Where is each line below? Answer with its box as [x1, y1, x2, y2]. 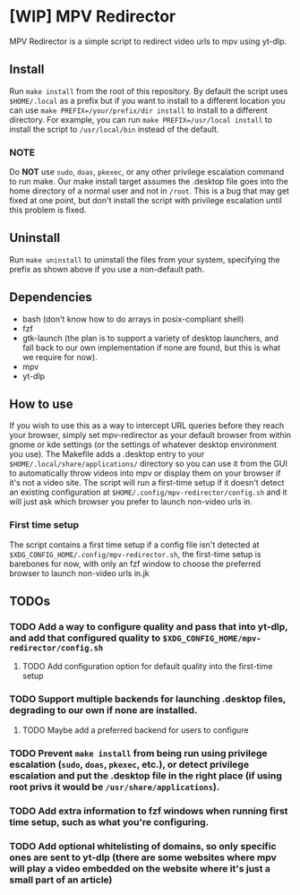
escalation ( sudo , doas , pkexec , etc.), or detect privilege [9, 758, 249, 770]
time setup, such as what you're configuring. [9, 815, 210, 828]
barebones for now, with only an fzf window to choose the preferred [9, 558, 261, 569]
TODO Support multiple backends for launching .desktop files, [9, 693, 287, 705]
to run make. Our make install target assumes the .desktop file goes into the [9, 176, 288, 187]
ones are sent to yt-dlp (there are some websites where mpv [9, 851, 278, 864]
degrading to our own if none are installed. [9, 704, 198, 717]
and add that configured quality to [9, 632, 161, 644]
